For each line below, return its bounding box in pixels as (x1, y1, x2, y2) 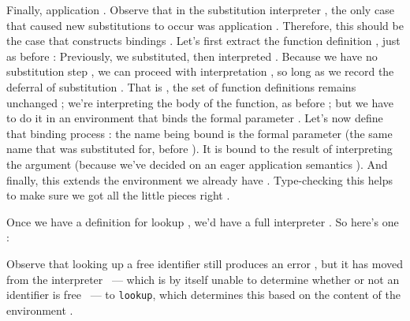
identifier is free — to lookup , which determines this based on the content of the (6, 286, 401, 303)
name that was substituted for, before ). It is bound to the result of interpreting (6, 140, 393, 157)
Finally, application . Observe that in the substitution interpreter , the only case (6, 2, 394, 17)
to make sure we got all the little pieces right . (6, 187, 230, 203)
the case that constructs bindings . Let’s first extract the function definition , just (6, 32, 401, 49)
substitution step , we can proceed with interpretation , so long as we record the (6, 63, 394, 80)
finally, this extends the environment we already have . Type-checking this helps (6, 171, 393, 188)
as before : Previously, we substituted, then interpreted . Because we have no (6, 47, 378, 64)
